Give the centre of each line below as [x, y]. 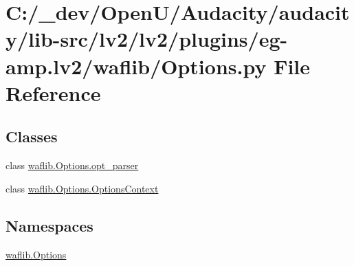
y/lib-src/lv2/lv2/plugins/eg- [147, 39]
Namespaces [49, 225]
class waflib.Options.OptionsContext [82, 188]
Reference [53, 92]
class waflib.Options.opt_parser [72, 165]
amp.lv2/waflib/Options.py [136, 66]
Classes [32, 136]
